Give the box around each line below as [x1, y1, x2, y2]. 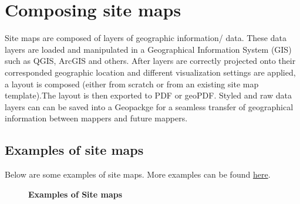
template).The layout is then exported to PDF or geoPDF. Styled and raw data [5, 89, 292, 101]
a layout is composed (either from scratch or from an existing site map [5, 77, 259, 90]
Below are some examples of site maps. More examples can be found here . [5, 168, 271, 181]
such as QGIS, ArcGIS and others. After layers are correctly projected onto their [5, 55, 296, 67]
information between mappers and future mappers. [5, 112, 188, 124]
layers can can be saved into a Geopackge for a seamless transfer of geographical [5, 100, 294, 113]
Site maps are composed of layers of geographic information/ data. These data [5, 32, 286, 44]
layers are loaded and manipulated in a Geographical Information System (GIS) [5, 43, 292, 55]
